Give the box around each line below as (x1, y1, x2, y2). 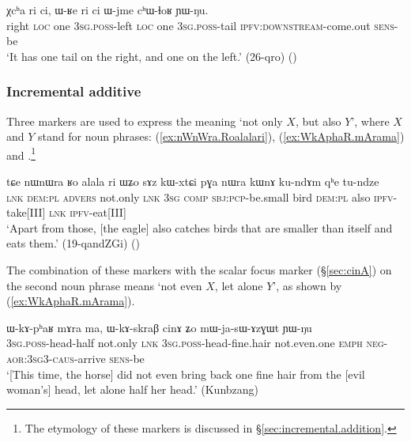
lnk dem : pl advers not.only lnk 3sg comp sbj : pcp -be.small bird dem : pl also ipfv (6, 188, 394, 205)
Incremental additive (6, 81, 141, 101)
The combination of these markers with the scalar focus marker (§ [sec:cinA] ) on (6, 262, 392, 278)
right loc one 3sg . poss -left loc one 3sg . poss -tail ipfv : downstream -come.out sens (6, 17, 394, 33)
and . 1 (6, 144, 36, 163)
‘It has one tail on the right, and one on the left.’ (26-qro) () (6, 47, 297, 64)
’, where (351, 112, 390, 129)
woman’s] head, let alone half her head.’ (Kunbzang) (6, 381, 259, 398)
